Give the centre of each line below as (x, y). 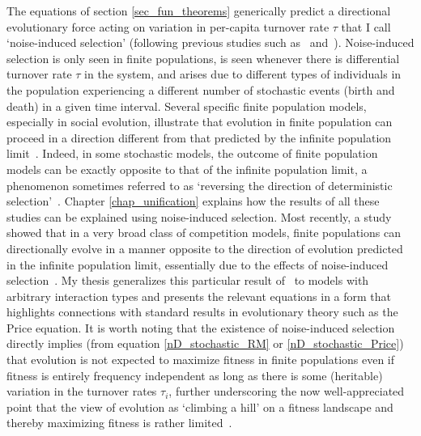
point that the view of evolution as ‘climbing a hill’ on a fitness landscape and (200, 406)
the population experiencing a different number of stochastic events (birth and (201, 89)
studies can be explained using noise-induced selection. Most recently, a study (199, 216)
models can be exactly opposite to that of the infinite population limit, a (187, 169)
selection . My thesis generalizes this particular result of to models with (188, 280)
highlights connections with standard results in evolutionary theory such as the (202, 312)
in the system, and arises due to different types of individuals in (243, 74)
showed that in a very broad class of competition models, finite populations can (204, 233)
